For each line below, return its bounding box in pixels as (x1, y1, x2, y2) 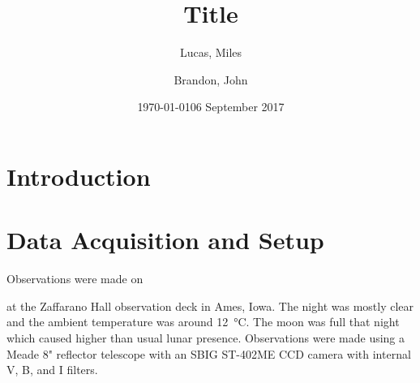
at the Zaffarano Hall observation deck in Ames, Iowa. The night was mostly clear (6, 297, 414, 314)
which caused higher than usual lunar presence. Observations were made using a (6, 329, 405, 346)
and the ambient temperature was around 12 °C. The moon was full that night (6, 313, 400, 330)
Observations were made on (6, 270, 144, 287)
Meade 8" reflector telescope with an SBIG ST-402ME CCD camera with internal (6, 345, 411, 362)
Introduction (6, 159, 151, 192)
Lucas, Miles (179, 44, 242, 61)
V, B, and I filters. (6, 361, 98, 378)
